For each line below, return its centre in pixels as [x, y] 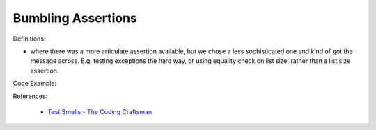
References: [30, 96]
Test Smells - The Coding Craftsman [100, 111]
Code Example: [35, 84]
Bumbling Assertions [75, 18]
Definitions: [29, 39]
